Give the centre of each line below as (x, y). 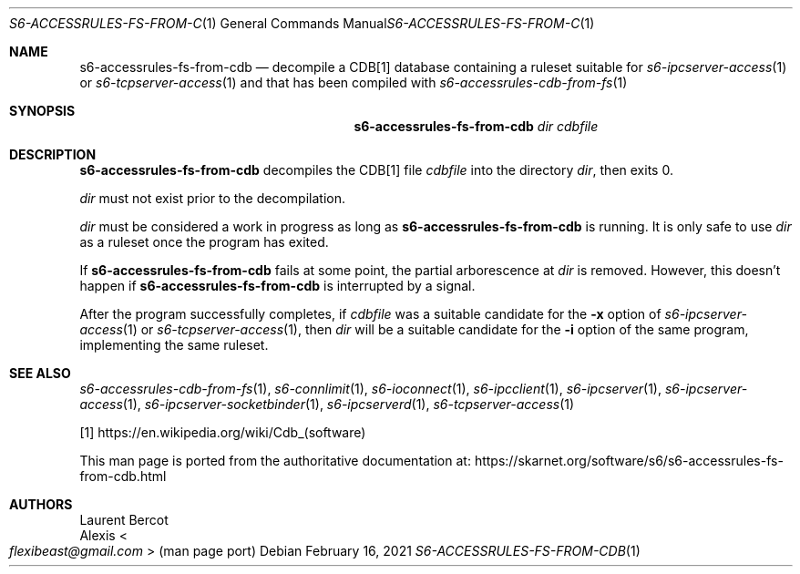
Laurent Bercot (124, 520)
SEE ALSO (40, 373)
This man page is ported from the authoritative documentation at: (275, 461)
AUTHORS (41, 504)
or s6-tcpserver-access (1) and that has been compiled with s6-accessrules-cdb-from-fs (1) (354, 82)
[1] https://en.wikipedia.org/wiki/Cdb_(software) (223, 432)
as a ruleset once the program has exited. (204, 242)
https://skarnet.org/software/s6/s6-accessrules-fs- (629, 461)
